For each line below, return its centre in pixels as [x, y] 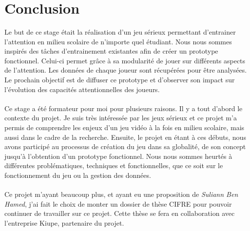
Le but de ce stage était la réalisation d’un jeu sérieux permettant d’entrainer [120, 31]
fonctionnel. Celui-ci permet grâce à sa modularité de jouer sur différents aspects [125, 60]
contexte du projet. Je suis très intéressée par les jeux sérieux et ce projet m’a [121, 118]
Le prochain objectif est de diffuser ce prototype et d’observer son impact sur [120, 79]
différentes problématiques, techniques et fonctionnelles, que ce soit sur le [114, 165]
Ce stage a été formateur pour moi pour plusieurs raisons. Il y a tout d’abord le [124, 108]
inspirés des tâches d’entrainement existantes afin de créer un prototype [111, 51]
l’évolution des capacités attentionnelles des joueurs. [82, 89]
